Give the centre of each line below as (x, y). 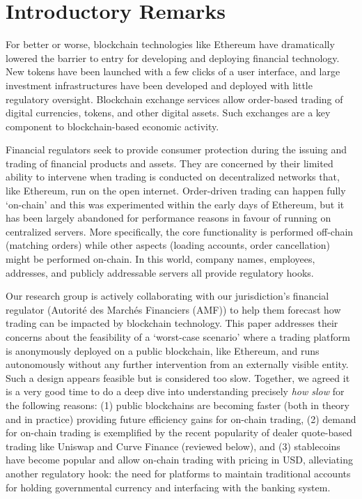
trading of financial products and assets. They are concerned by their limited (170, 163)
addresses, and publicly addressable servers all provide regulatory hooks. (160, 272)
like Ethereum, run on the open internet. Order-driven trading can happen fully (176, 191)
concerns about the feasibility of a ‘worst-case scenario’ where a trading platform (178, 337)
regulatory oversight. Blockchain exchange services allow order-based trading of (174, 99)
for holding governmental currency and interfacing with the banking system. (168, 487)
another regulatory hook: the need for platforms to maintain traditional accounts (178, 473)
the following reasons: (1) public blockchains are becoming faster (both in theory (178, 405)
